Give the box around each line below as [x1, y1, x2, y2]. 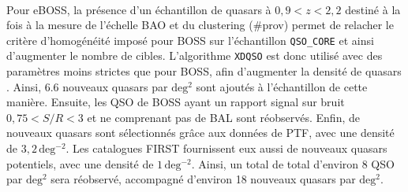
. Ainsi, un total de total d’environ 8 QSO [191, 155, 395, 172]
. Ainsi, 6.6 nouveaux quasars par [6, 78, 168, 94]
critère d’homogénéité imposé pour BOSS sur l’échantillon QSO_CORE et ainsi [6, 31, 374, 48]
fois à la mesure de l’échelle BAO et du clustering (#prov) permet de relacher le [6, 17, 394, 33]
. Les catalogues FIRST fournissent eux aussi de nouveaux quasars [66, 140, 387, 157]
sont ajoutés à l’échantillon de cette [196, 78, 368, 94]
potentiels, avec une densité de [6, 155, 154, 172]
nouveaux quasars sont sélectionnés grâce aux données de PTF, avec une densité [6, 124, 395, 141]
